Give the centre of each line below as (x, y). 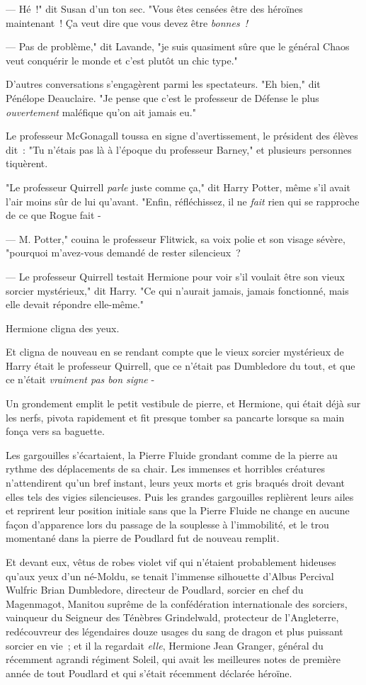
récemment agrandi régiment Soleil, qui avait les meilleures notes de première (173, 659)
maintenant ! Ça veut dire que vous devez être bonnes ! (127, 22)
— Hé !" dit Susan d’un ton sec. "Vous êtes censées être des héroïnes (154, 9)
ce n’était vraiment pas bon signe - (80, 379)
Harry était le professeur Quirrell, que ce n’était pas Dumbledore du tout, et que (181, 365)
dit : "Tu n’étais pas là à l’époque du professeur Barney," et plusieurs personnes (179, 149)
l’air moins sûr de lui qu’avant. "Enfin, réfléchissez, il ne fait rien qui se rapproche (183, 201)
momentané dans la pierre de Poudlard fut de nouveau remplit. (143, 538)
